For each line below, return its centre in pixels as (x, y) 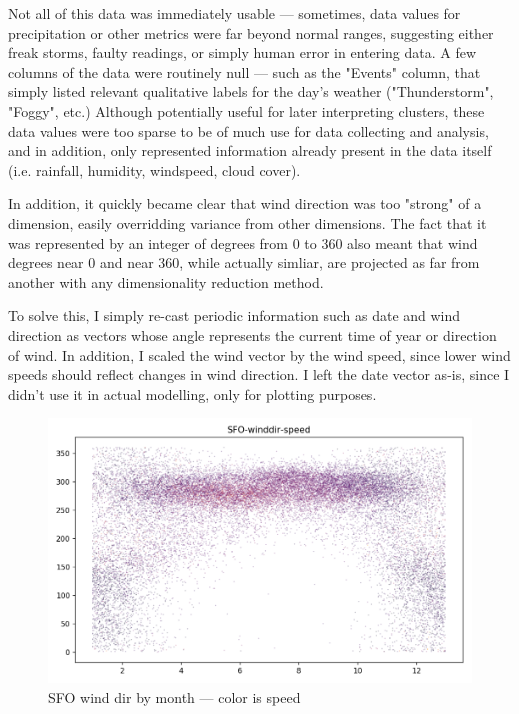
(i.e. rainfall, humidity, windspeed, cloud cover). (154, 169)
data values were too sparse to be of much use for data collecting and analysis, (248, 130)
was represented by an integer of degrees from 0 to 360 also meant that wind (243, 242)
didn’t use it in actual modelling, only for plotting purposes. (192, 393)
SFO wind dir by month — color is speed (174, 696)
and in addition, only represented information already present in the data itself (250, 150)
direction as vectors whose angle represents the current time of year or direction (252, 334)
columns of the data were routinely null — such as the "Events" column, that (244, 71)
